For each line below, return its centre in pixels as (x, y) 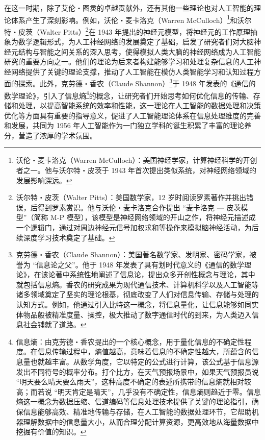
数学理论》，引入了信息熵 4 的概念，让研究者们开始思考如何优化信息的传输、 (129, 94)
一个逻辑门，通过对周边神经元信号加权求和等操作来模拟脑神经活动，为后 (137, 227)
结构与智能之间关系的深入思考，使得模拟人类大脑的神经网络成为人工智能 (139, 51)
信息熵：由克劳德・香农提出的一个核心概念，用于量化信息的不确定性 (130, 341)
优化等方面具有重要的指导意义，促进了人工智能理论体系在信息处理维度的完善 (132, 115)
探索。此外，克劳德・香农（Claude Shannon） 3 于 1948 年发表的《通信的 (137, 83)
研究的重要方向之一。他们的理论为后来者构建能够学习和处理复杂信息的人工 (129, 62)
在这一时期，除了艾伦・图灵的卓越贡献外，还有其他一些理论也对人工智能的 (129, 8)
